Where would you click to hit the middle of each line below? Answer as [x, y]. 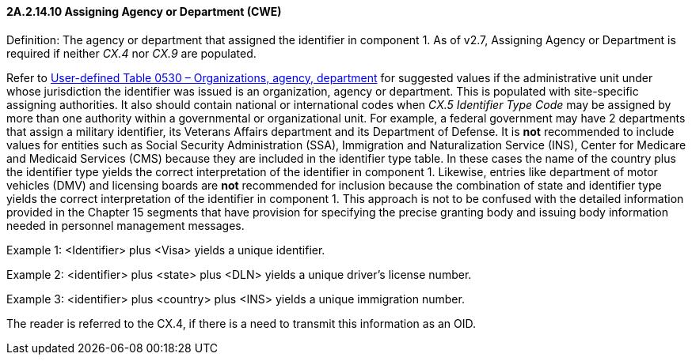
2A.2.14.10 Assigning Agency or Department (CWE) [144, 11]
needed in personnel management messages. [125, 225]
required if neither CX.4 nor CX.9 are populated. [131, 53]
